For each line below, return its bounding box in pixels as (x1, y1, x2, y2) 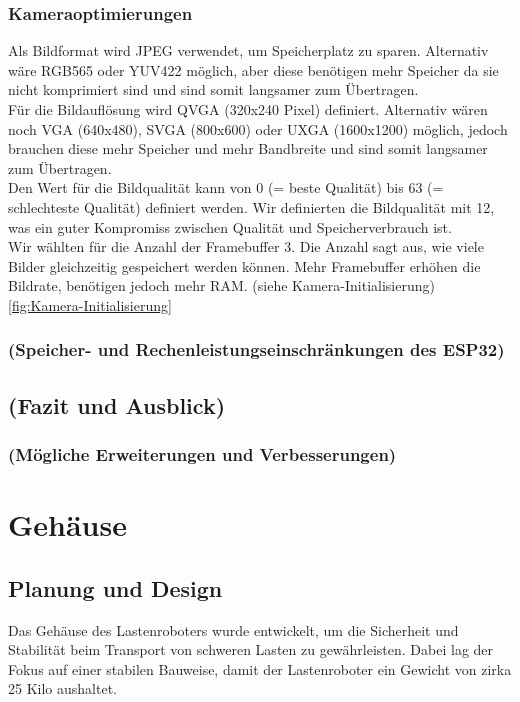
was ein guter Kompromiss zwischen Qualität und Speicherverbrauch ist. (8, 216, 452, 237)
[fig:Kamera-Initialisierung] (8, 294, 172, 315)
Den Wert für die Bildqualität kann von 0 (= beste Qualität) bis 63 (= (8, 177, 444, 198)
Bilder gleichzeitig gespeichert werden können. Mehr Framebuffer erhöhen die (8, 255, 481, 276)
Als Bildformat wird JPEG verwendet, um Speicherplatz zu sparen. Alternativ (8, 40, 489, 61)
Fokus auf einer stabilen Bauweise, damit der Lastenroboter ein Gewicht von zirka (8, 658, 512, 679)
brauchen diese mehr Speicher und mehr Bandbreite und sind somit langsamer (8, 138, 488, 159)
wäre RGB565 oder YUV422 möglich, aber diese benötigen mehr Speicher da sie (8, 59, 499, 80)
